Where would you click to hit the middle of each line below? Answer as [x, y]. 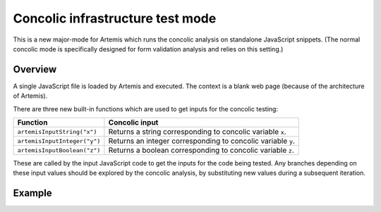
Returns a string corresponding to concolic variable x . [197, 132]
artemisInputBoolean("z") [59, 150]
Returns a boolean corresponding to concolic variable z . [201, 150]
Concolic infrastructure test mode [115, 18]
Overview [35, 69]
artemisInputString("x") [57, 131]
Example [32, 193]
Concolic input [133, 123]
